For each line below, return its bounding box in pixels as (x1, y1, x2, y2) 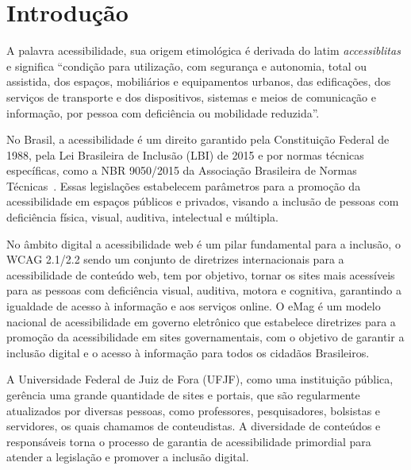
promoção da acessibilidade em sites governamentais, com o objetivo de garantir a (6, 329, 405, 345)
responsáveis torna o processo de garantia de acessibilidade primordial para (6, 433, 371, 449)
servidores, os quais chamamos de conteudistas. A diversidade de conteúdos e (6, 418, 381, 434)
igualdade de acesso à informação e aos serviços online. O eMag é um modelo (6, 298, 381, 314)
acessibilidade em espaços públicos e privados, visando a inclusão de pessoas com (6, 193, 399, 210)
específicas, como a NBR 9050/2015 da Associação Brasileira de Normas (6, 162, 357, 179)
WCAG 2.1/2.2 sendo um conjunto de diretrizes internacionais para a (6, 251, 344, 268)
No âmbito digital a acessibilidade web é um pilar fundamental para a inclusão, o (6, 235, 401, 252)
